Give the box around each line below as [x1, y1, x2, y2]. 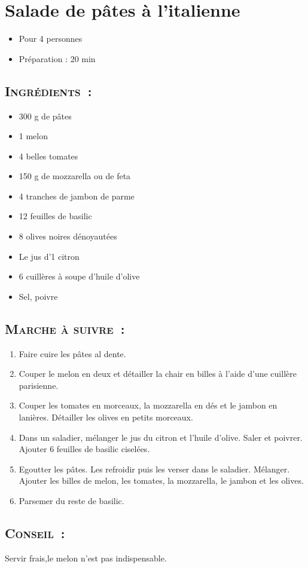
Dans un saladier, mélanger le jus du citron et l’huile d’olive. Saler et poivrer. [19, 431, 303, 443]
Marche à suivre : [5, 319, 125, 337]
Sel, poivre [19, 290, 58, 302]
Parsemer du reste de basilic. [19, 495, 124, 506]
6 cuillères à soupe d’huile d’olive [19, 270, 140, 283]
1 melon [19, 130, 48, 142]
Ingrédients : [5, 81, 92, 100]
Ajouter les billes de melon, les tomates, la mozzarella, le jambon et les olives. [19, 474, 304, 487]
